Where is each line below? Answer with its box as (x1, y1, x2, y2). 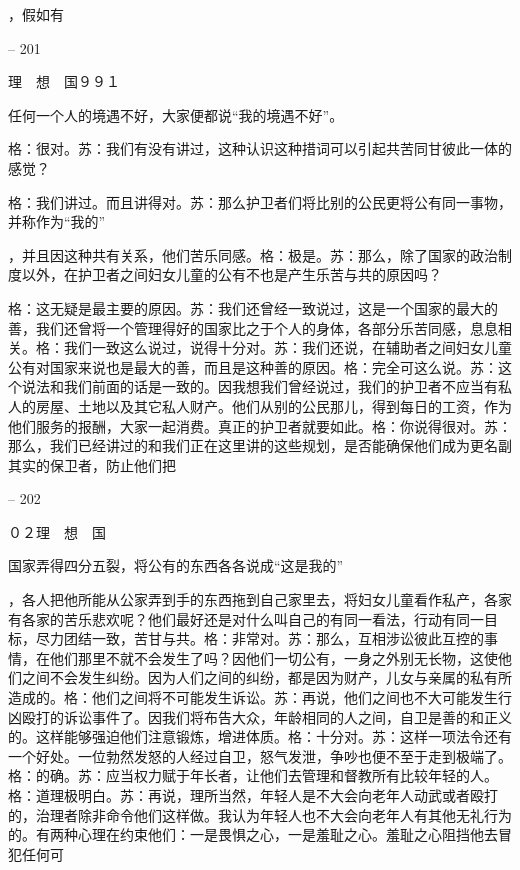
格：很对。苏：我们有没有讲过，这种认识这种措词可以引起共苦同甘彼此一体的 (8, 138, 512, 159)
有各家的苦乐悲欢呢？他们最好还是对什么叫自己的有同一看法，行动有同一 (8, 608, 484, 629)
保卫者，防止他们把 (49, 454, 176, 475)
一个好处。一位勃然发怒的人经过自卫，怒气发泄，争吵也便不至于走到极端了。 (8, 745, 512, 766)
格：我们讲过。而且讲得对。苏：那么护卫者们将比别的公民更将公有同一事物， (8, 191, 512, 212)
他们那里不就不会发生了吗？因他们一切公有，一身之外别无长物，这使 (49, 647, 498, 668)
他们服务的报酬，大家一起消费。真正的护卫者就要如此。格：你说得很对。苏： (8, 415, 512, 436)
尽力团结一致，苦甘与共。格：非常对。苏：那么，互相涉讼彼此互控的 (35, 628, 484, 649)
